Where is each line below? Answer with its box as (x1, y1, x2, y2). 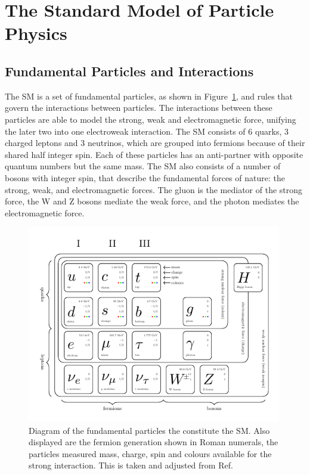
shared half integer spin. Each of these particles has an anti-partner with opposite (5, 148, 303, 160)
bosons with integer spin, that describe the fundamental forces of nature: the (5, 171, 285, 184)
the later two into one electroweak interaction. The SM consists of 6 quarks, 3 (5, 125, 289, 137)
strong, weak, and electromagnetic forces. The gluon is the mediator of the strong (5, 183, 303, 195)
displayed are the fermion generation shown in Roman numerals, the (29, 436, 278, 448)
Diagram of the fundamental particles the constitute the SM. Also (29, 424, 270, 436)
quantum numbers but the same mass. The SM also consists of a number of (5, 160, 281, 172)
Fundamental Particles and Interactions (5, 61, 254, 80)
